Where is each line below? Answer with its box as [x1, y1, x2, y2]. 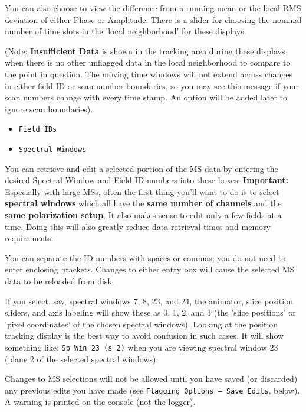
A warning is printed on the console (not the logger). [5, 395, 196, 408]
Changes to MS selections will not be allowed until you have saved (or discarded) [5, 372, 298, 385]
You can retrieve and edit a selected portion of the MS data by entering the [5, 162, 278, 174]
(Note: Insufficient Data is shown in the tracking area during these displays [5, 44, 285, 57]
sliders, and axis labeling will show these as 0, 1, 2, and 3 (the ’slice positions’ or [5, 306, 296, 319]
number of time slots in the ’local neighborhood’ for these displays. [5, 25, 246, 37]
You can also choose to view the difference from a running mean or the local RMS [5, 2, 301, 14]
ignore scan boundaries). [5, 102, 93, 115]
